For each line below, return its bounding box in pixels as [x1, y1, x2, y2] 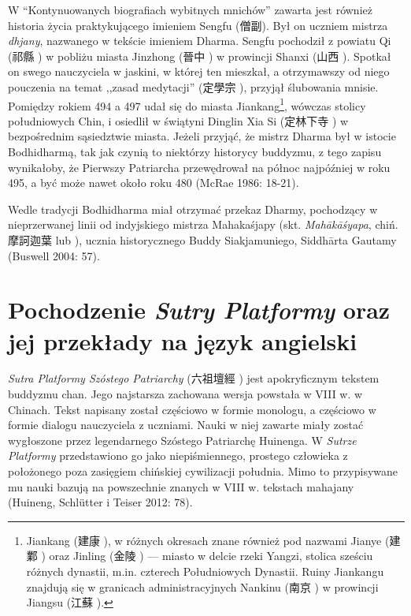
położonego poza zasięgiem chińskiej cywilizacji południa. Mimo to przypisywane [8, 463, 398, 480]
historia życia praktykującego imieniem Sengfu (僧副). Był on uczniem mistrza [8, 17, 388, 33]
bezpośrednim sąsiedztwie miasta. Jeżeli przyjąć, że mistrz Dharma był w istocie [8, 128, 396, 144]
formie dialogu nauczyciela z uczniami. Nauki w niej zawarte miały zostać [8, 416, 364, 433]
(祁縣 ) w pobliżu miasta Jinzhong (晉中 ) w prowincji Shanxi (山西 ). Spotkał [8, 47, 391, 64]
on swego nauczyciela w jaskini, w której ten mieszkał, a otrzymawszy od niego [8, 63, 390, 80]
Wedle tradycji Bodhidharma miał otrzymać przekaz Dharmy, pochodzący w [8, 200, 378, 217]
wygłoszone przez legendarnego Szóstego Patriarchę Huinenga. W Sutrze [8, 431, 357, 448]
